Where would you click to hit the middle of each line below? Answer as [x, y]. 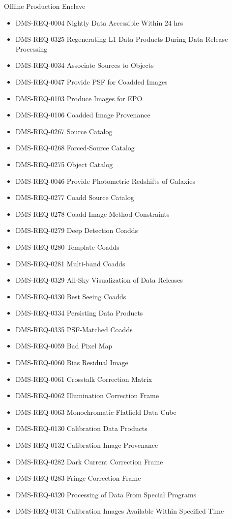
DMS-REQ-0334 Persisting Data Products [79, 313]
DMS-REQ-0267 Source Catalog [64, 131]
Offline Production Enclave [45, 6]
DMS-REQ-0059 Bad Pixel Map [64, 346]
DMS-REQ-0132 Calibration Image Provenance [87, 445]
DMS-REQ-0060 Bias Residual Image [72, 362]
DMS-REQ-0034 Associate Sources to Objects [85, 65]
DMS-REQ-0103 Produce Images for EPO [79, 98]
